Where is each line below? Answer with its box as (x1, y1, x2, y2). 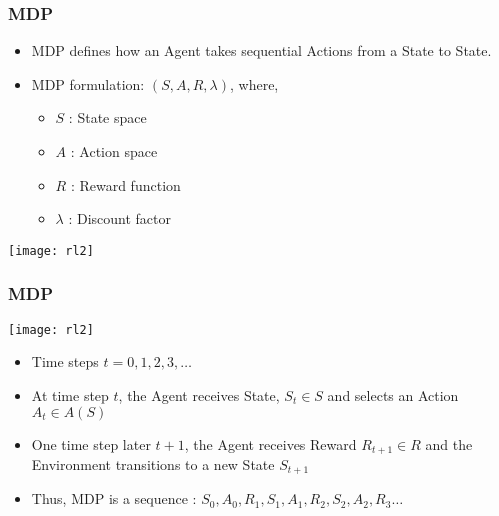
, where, (230, 73, 279, 94)
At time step (31, 384, 109, 405)
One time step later (31, 433, 151, 454)
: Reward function (70, 174, 181, 195)
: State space (68, 107, 147, 128)
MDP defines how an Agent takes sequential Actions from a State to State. (31, 40, 492, 61)
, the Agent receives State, (118, 384, 280, 405)
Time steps (31, 351, 99, 372)
